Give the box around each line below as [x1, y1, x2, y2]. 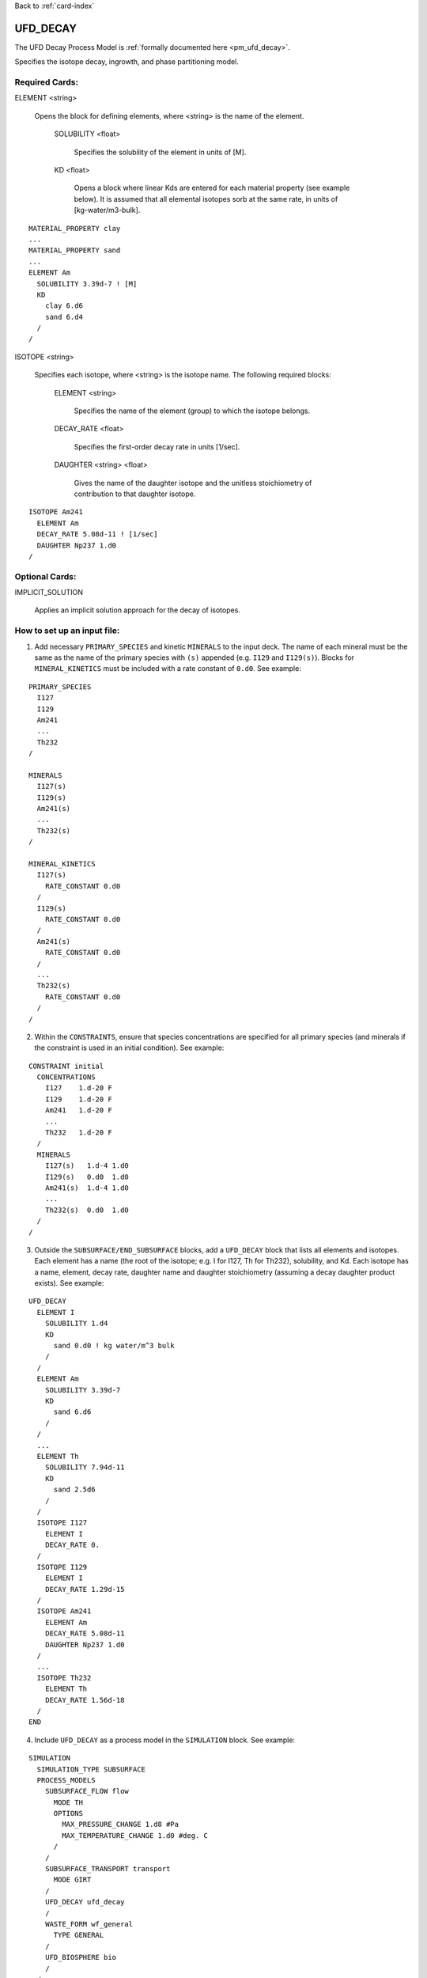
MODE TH [53, 1798, 83, 1807]
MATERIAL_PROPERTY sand [28, 246, 121, 255]
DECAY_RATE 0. [44, 1540, 100, 1550]
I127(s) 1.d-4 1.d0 [44, 1161, 130, 1170]
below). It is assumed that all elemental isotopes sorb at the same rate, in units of [74, 194, 338, 203]
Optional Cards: [14, 570, 77, 582]
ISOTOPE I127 [36, 1518, 88, 1527]
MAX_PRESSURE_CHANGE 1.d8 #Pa [62, 1820, 179, 1829]
